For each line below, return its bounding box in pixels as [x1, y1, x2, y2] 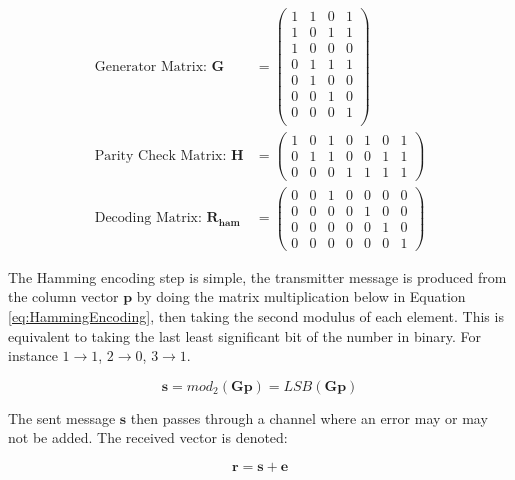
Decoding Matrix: [94, 211, 202, 226]
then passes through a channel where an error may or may [130, 407, 488, 428]
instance [8, 345, 58, 366]
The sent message [8, 407, 116, 428]
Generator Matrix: [94, 59, 207, 74]
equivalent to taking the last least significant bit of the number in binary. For [8, 325, 482, 346]
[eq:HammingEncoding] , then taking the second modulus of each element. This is [8, 305, 504, 326]
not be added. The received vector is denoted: [8, 427, 288, 448]
